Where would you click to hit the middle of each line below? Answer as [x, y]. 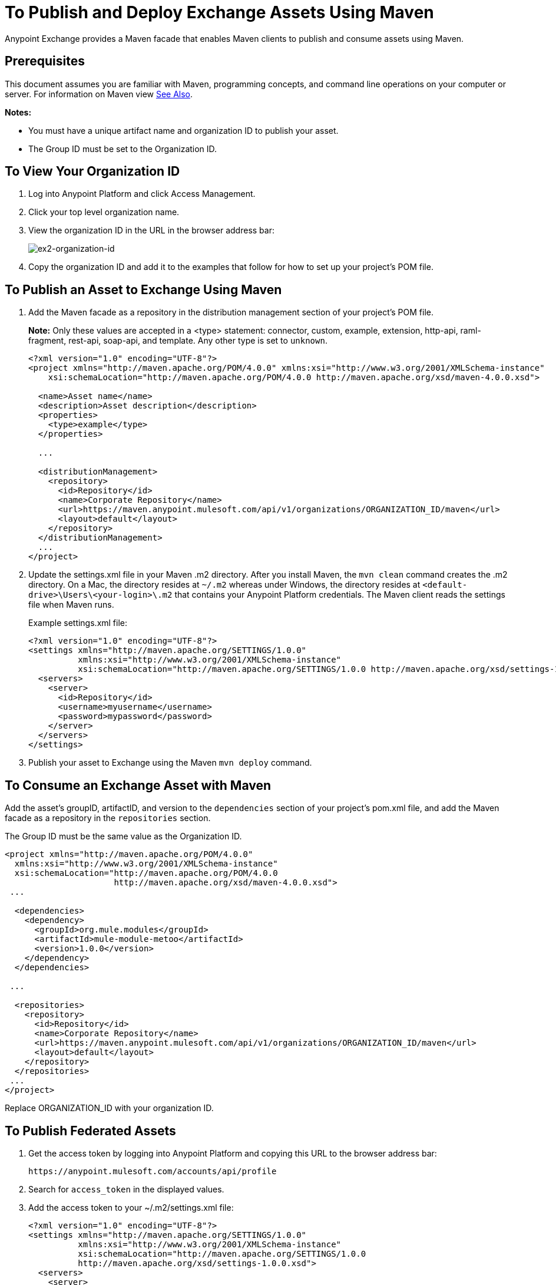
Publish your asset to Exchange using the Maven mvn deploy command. [170, 763]
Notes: [18, 112]
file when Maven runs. [71, 605]
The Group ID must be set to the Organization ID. [123, 149]
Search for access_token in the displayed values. [126, 1189]
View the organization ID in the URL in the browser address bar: [151, 230]
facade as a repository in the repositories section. [108, 818]
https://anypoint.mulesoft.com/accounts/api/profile [153, 1171]
